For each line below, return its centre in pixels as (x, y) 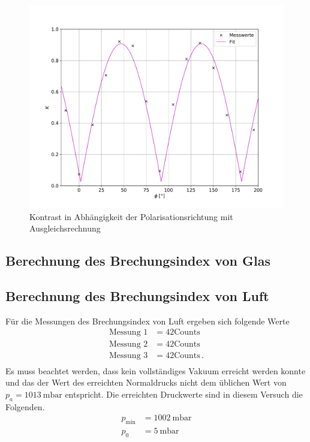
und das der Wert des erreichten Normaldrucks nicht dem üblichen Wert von (146, 382)
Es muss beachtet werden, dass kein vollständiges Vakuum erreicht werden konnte (156, 370)
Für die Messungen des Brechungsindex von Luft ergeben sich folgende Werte (148, 321)
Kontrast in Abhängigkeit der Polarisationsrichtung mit (131, 216)
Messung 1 (128, 333)
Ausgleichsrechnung (65, 228)
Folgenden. (25, 406)
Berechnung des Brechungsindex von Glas (138, 261)
